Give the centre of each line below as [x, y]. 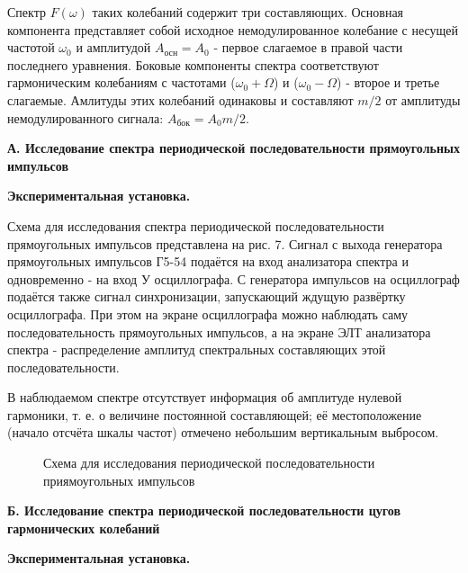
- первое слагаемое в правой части [308, 47]
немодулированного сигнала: [85, 117]
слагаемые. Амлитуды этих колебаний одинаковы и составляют [180, 99]
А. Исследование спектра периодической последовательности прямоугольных [234, 148]
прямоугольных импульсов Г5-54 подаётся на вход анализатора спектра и [208, 261]
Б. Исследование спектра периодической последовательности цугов [204, 510]
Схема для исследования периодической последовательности [209, 463]
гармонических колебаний [84, 528]
